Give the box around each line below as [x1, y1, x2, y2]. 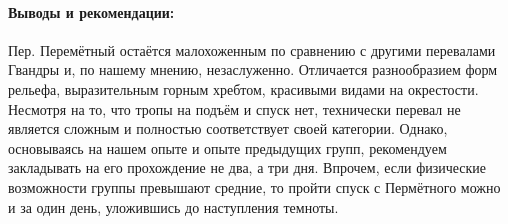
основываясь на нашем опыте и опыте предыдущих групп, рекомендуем [8, 137, 447, 158]
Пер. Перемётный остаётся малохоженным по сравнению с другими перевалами [8, 39, 496, 60]
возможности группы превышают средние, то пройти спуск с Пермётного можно [8, 176, 501, 197]
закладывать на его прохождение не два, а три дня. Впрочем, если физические [8, 157, 487, 178]
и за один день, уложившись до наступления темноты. [8, 196, 339, 217]
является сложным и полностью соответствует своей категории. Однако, [8, 118, 448, 139]
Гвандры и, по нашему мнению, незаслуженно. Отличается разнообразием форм [8, 59, 498, 80]
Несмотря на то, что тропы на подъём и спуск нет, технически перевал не [8, 98, 461, 119]
